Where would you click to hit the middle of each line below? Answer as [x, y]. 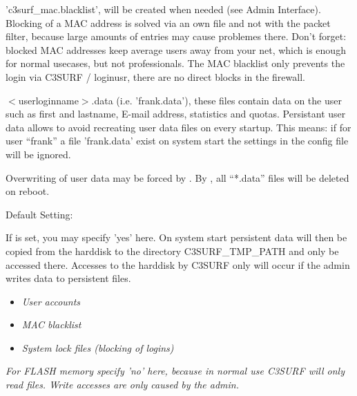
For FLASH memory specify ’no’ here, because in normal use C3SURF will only [175, 371]
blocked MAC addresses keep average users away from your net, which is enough [176, 49]
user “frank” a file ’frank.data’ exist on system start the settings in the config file [177, 141]
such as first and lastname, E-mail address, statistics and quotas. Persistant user [176, 114]
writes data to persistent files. [68, 278]
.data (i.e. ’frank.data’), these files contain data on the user [216, 100]
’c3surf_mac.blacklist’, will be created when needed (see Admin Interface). [163, 9]
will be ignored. [38, 154]
